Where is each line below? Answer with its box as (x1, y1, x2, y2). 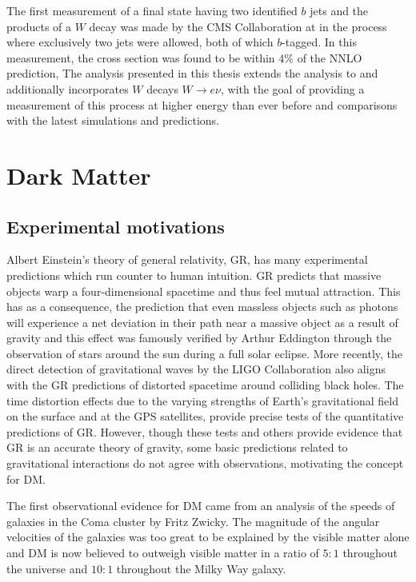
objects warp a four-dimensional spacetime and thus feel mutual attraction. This (6, 282, 401, 299)
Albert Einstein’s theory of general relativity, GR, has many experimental (6, 251, 368, 268)
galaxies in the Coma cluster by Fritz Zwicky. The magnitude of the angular (6, 512, 380, 529)
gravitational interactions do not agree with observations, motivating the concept (6, 455, 404, 472)
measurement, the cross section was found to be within (6, 49, 275, 66)
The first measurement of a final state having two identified (6, 2, 298, 18)
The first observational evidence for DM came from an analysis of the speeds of (6, 497, 395, 514)
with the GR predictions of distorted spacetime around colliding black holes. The (6, 377, 404, 393)
